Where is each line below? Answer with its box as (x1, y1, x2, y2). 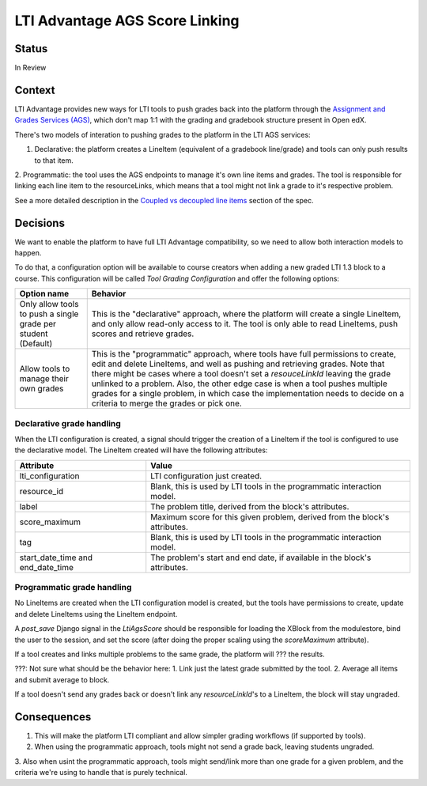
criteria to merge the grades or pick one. (91, 398, 243, 409)
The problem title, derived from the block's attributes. (150, 501, 350, 512)
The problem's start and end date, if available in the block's (150, 552, 372, 563)
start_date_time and (19, 552, 93, 563)
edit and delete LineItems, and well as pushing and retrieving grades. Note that (91, 358, 385, 369)
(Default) (19, 338, 53, 350)
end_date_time (19, 561, 74, 572)
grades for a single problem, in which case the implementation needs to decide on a (91, 388, 405, 399)
